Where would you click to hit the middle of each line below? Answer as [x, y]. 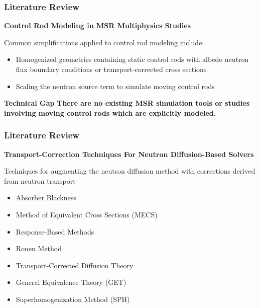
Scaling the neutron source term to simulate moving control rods [115, 86]
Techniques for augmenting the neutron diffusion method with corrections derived [130, 171]
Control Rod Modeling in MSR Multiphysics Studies [98, 25]
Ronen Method [39, 248]
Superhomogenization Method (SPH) [73, 299]
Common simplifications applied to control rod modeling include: [104, 42]
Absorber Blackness [46, 198]
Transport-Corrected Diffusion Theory [75, 265]
